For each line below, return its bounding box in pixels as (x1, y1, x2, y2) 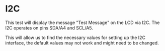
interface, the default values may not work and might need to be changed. (5, 39, 159, 45)
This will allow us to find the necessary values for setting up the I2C (5, 34, 146, 40)
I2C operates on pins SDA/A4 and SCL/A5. (5, 24, 93, 30)
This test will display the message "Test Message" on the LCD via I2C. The (5, 19, 160, 25)
